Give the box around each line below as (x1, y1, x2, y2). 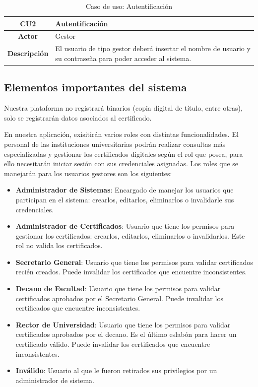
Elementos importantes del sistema (4, 79, 187, 95)
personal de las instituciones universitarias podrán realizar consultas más (4, 138, 226, 149)
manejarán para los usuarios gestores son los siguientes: (4, 168, 172, 178)
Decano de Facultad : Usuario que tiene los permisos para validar (15, 283, 221, 294)
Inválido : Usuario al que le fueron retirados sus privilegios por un (15, 365, 217, 376)
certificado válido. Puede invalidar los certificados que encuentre (15, 339, 210, 349)
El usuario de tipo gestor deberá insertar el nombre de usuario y (55, 43, 251, 54)
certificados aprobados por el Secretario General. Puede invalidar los (15, 293, 223, 303)
